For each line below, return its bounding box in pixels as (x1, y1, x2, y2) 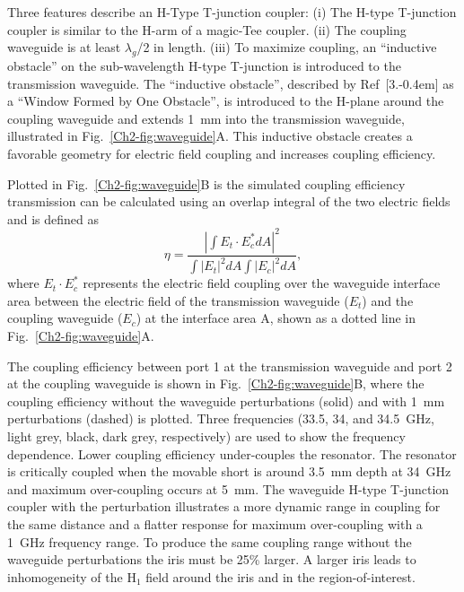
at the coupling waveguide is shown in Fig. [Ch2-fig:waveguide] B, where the (7, 374, 425, 393)
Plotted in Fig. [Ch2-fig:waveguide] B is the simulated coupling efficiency (7, 174, 406, 193)
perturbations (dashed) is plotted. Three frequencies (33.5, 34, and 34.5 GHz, (7, 409, 434, 428)
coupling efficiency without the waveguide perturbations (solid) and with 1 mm (7, 391, 445, 410)
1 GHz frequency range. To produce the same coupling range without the (7, 532, 412, 551)
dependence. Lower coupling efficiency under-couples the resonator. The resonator (7, 444, 457, 463)
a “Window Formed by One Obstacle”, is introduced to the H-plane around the (7, 91, 444, 110)
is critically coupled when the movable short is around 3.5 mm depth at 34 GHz (7, 462, 451, 481)
